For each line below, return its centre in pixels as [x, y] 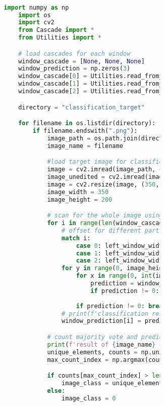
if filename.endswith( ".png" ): [85, 131]
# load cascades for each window [74, 53]
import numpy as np [36, 7]
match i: [76, 238]
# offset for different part [111, 230]
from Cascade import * [56, 30]
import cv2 [36, 23]
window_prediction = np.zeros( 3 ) [74, 69]
